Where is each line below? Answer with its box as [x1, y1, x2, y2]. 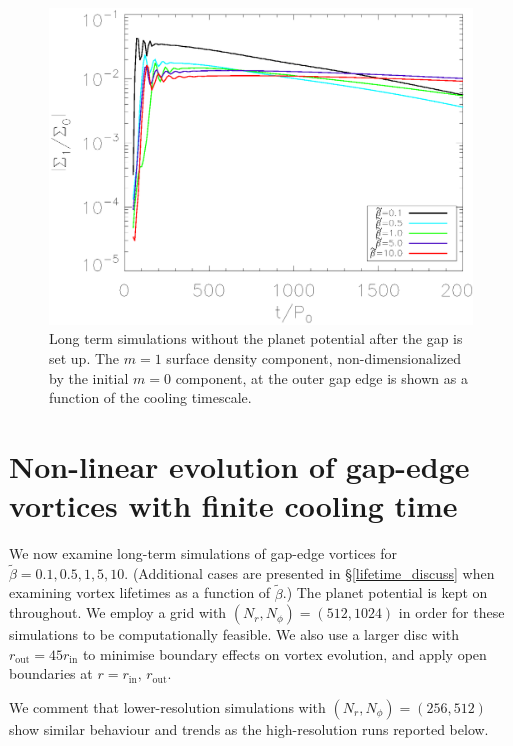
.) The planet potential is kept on [282, 582, 488, 603]
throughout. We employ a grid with [9, 602, 227, 623]
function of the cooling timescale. [49, 387, 252, 408]
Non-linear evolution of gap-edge [9, 445, 470, 486]
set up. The [49, 347, 120, 368]
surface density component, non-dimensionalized [166, 347, 462, 368]
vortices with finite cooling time [9, 485, 458, 526]
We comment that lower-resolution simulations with [9, 697, 326, 718]
